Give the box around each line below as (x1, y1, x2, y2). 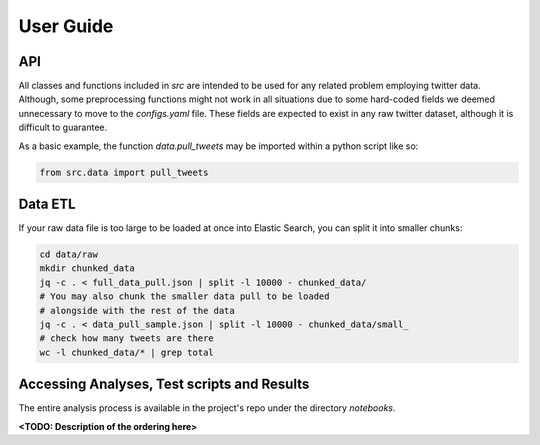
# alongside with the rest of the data (39, 305, 235, 316)
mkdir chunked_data (39, 263, 135, 274)
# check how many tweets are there (39, 333, 214, 344)
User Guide (18, 15, 114, 37)
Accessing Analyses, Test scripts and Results (18, 376, 310, 393)
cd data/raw (39, 249, 99, 260)
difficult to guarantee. (18, 121, 108, 134)
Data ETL (18, 196, 76, 213)
